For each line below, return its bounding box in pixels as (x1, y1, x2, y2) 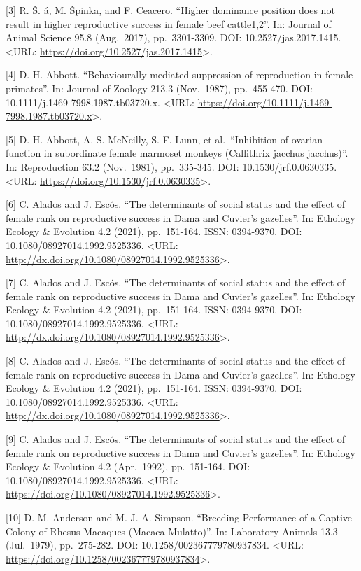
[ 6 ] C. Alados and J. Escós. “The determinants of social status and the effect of (6, 197, 346, 211)
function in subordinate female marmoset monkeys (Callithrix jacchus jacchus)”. (6, 146, 348, 160)
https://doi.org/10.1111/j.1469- (197, 94, 332, 109)
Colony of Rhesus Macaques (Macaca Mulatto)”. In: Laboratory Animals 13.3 (6, 523, 338, 538)
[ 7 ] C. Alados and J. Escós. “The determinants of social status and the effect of (6, 275, 346, 290)
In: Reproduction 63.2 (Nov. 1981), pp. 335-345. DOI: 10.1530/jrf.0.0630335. (6, 159, 337, 174)
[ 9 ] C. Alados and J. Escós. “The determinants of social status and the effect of (6, 432, 346, 446)
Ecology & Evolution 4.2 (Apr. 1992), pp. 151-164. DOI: (6, 459, 250, 474)
